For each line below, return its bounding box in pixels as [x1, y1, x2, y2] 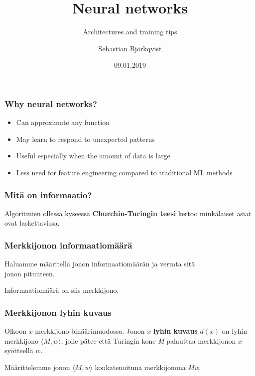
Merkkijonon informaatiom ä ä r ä [4, 239, 132, 251]
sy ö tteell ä [4, 345, 33, 356]
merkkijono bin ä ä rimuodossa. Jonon [35, 326, 145, 336]
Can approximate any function [16, 117, 110, 127]
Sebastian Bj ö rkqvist [98, 43, 162, 53]
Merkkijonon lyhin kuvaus [4, 306, 112, 318]
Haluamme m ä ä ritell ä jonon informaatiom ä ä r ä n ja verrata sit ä [4, 258, 195, 269]
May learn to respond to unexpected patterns [16, 133, 155, 144]
